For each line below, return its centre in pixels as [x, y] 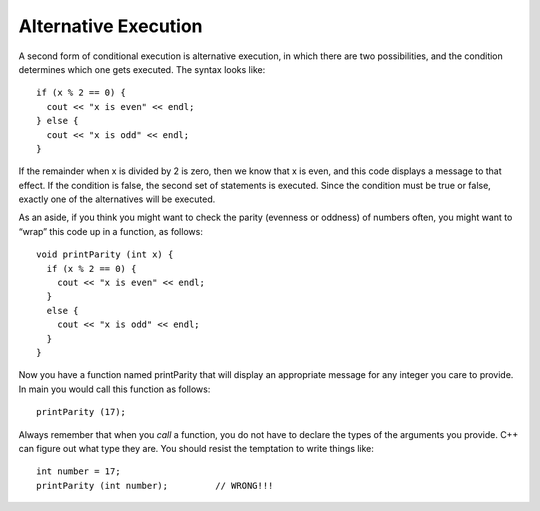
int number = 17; [78, 471]
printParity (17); [81, 412]
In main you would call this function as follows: [114, 389]
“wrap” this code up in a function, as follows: [111, 231]
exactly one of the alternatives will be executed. [117, 199]
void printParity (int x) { [105, 254]
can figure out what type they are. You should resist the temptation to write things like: [196, 448]
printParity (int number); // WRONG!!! [155, 485]
